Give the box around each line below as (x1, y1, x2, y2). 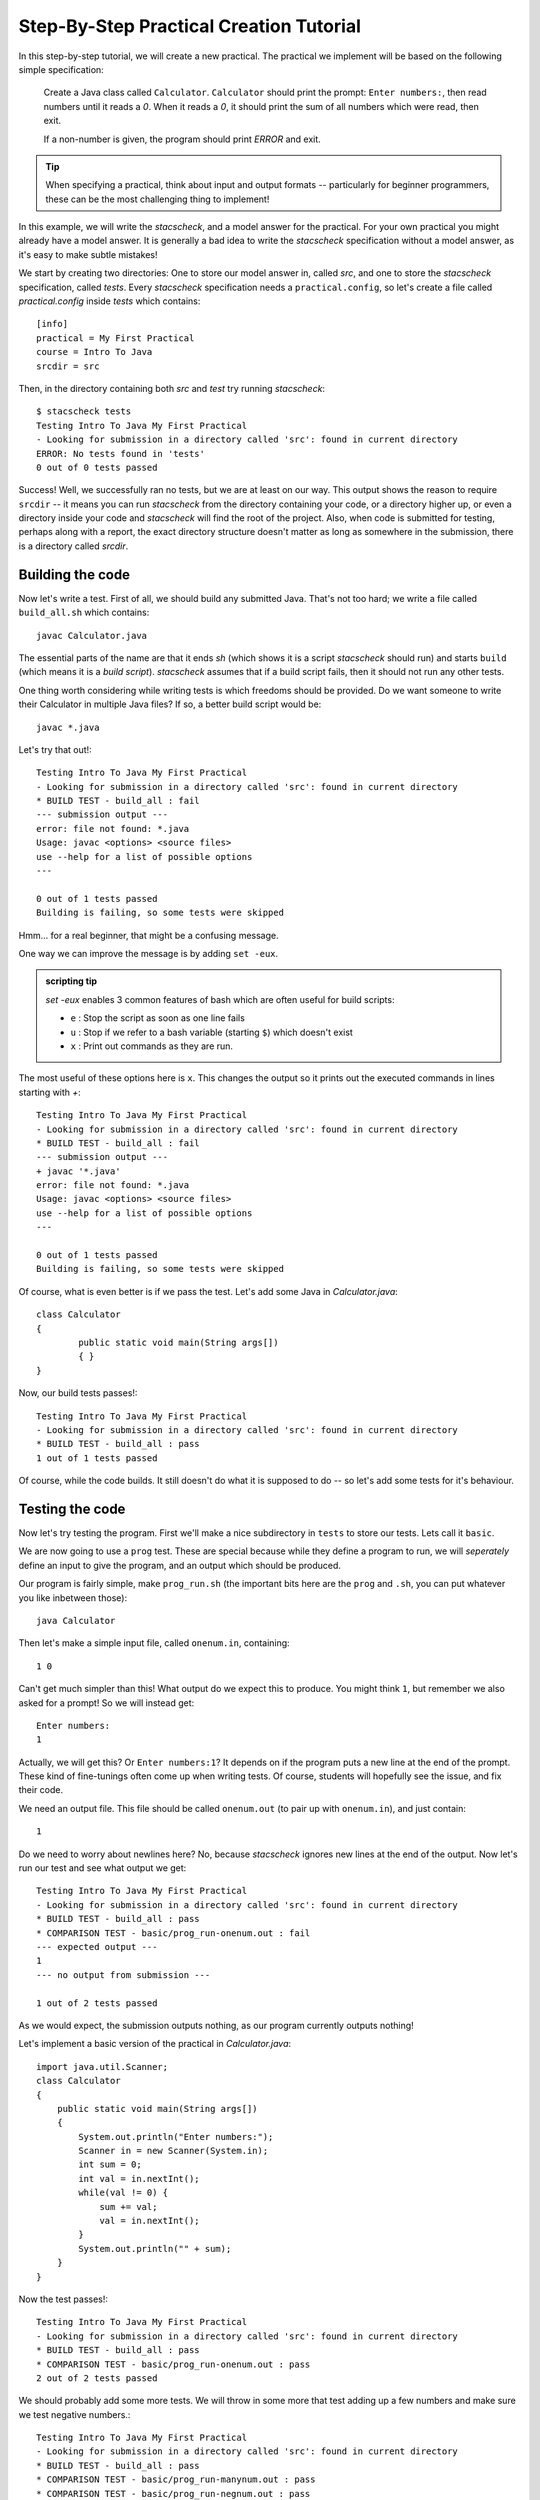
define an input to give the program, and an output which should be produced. (18, 1559, 342, 1571)
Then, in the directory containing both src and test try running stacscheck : (18, 382, 325, 394)
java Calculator (36, 1615, 116, 1626)
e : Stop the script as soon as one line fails (70, 1012, 245, 1024)
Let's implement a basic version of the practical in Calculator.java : (18, 2038, 292, 2050)
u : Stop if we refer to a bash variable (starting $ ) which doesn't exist (70, 1026, 354, 1038)
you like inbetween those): (18, 1591, 128, 1604)
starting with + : (18, 1086, 82, 1098)
